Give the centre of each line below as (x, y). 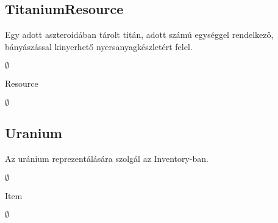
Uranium (34, 133)
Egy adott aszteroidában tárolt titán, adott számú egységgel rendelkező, (139, 35)
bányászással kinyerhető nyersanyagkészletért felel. (99, 46)
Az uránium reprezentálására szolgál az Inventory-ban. (107, 159)
